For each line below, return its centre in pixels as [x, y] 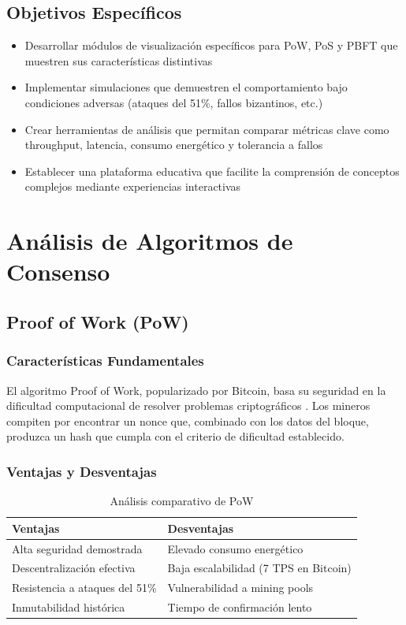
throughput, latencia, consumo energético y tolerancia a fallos [174, 145]
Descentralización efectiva [74, 568]
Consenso [58, 272]
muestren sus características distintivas [119, 60]
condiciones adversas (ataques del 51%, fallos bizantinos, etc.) [174, 102]
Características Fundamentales [105, 361]
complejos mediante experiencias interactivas [133, 186]
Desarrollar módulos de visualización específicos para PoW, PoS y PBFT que [211, 45]
